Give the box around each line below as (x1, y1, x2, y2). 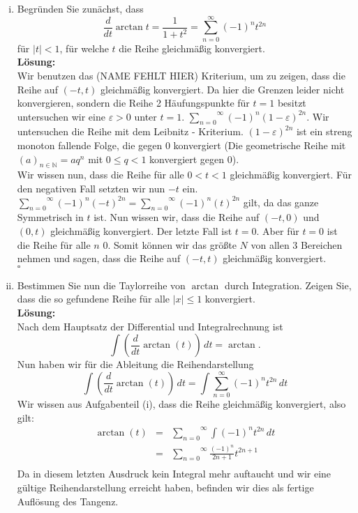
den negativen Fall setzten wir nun (17, 181, 165, 196)
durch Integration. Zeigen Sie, (224, 277, 352, 292)
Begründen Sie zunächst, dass (17, 1, 144, 15)
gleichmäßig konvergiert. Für (230, 167, 352, 182)
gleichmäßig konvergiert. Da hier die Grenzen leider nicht (100, 82, 345, 96)
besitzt (277, 95, 306, 110)
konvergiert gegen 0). (149, 151, 239, 166)
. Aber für (256, 224, 299, 238)
